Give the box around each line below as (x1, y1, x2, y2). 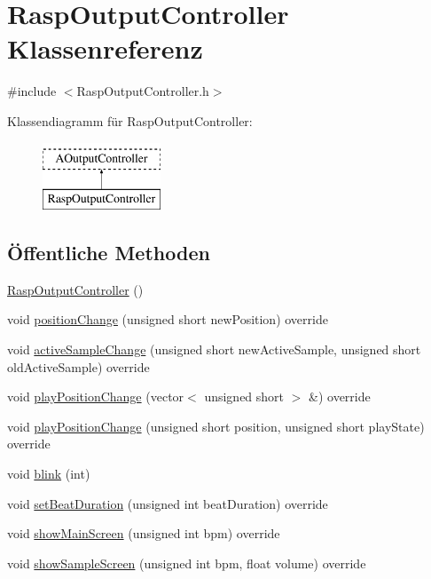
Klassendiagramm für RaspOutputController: (7, 111, 253, 130)
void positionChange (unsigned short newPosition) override (7, 310, 328, 329)
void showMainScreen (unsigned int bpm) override (7, 524, 280, 543)
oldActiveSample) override (7, 357, 150, 376)
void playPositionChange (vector (7, 387, 184, 406)
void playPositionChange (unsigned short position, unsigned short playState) (7, 416, 425, 435)
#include (7, 82, 57, 100)
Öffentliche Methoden (7, 239, 210, 266)
